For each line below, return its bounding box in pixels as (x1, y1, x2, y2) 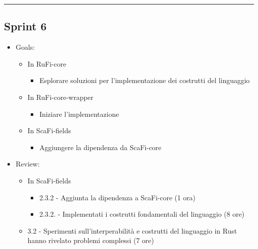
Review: (15, 159, 40, 169)
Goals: (15, 42, 35, 52)
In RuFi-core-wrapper (27, 91, 94, 102)
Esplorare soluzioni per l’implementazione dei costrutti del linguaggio (39, 75, 250, 85)
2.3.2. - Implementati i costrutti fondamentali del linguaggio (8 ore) (39, 209, 245, 219)
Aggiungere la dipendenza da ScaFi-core (39, 142, 162, 152)
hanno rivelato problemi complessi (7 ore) (27, 235, 154, 246)
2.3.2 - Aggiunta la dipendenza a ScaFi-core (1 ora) (39, 192, 195, 202)
